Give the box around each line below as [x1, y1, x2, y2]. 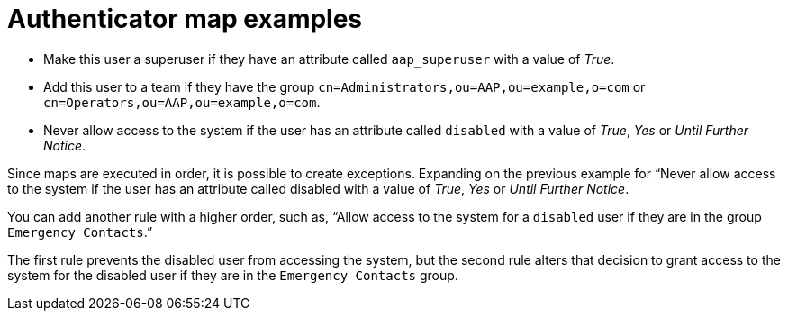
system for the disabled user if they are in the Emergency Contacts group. [7, 267, 458, 283]
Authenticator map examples [7, 4, 363, 34]
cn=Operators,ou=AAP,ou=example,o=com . [43, 94, 321, 110]
